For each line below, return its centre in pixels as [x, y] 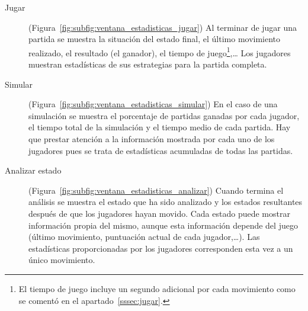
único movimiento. [62, 260]
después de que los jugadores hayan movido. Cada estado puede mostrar [159, 213]
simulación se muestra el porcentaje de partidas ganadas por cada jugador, [164, 115]
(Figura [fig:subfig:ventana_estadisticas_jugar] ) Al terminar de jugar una [163, 27]
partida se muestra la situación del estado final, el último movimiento [155, 39]
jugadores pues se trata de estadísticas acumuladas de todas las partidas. [161, 150]
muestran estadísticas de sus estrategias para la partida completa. [148, 64]
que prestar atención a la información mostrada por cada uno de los [152, 139]
